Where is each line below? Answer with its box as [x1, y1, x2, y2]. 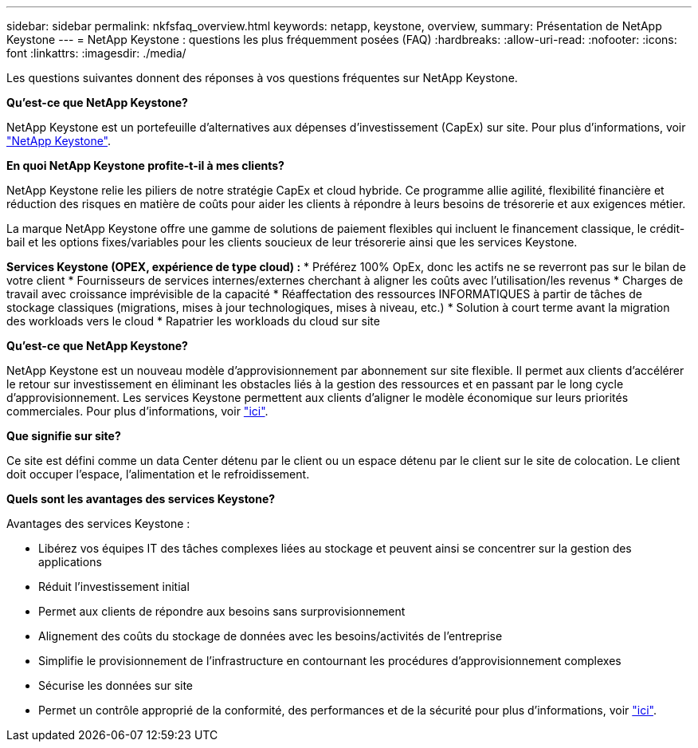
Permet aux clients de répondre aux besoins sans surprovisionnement [38, 604, 406, 618]
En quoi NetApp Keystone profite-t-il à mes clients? [6, 159, 284, 172]
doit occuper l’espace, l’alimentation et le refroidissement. [6, 467, 310, 481]
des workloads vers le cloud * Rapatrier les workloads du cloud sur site [6, 314, 380, 328]
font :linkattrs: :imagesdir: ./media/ [6, 46, 186, 60]
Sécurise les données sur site [38, 679, 194, 692]
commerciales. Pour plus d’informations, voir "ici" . [6, 404, 269, 418]
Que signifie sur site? [6, 429, 121, 443]
